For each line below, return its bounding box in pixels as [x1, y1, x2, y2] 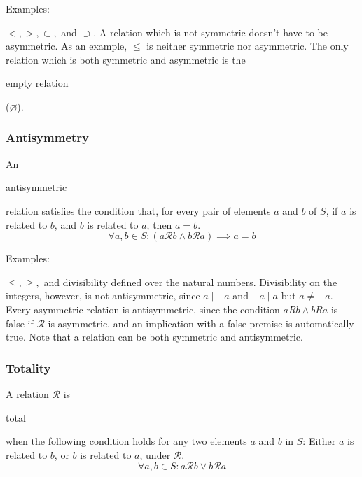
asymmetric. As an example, [6, 38, 127, 53]
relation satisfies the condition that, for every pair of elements [6, 203, 271, 218]
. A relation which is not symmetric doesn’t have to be [93, 24, 328, 39]
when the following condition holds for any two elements [6, 434, 247, 448]
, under [139, 447, 171, 462]
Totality [6, 359, 51, 376]
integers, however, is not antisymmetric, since [6, 288, 200, 303]
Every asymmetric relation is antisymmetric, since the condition [6, 301, 280, 316]
